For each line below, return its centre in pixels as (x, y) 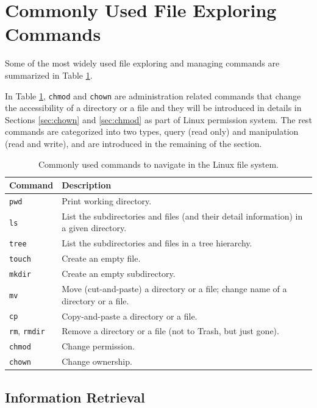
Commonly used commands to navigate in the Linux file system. (158, 164)
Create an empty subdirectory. (119, 274)
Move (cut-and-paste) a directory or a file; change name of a (174, 289)
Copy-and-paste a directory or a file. (130, 316)
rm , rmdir (27, 331)
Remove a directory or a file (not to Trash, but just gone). (170, 331)
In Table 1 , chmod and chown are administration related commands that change (153, 95)
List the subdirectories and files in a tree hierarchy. (157, 243)
